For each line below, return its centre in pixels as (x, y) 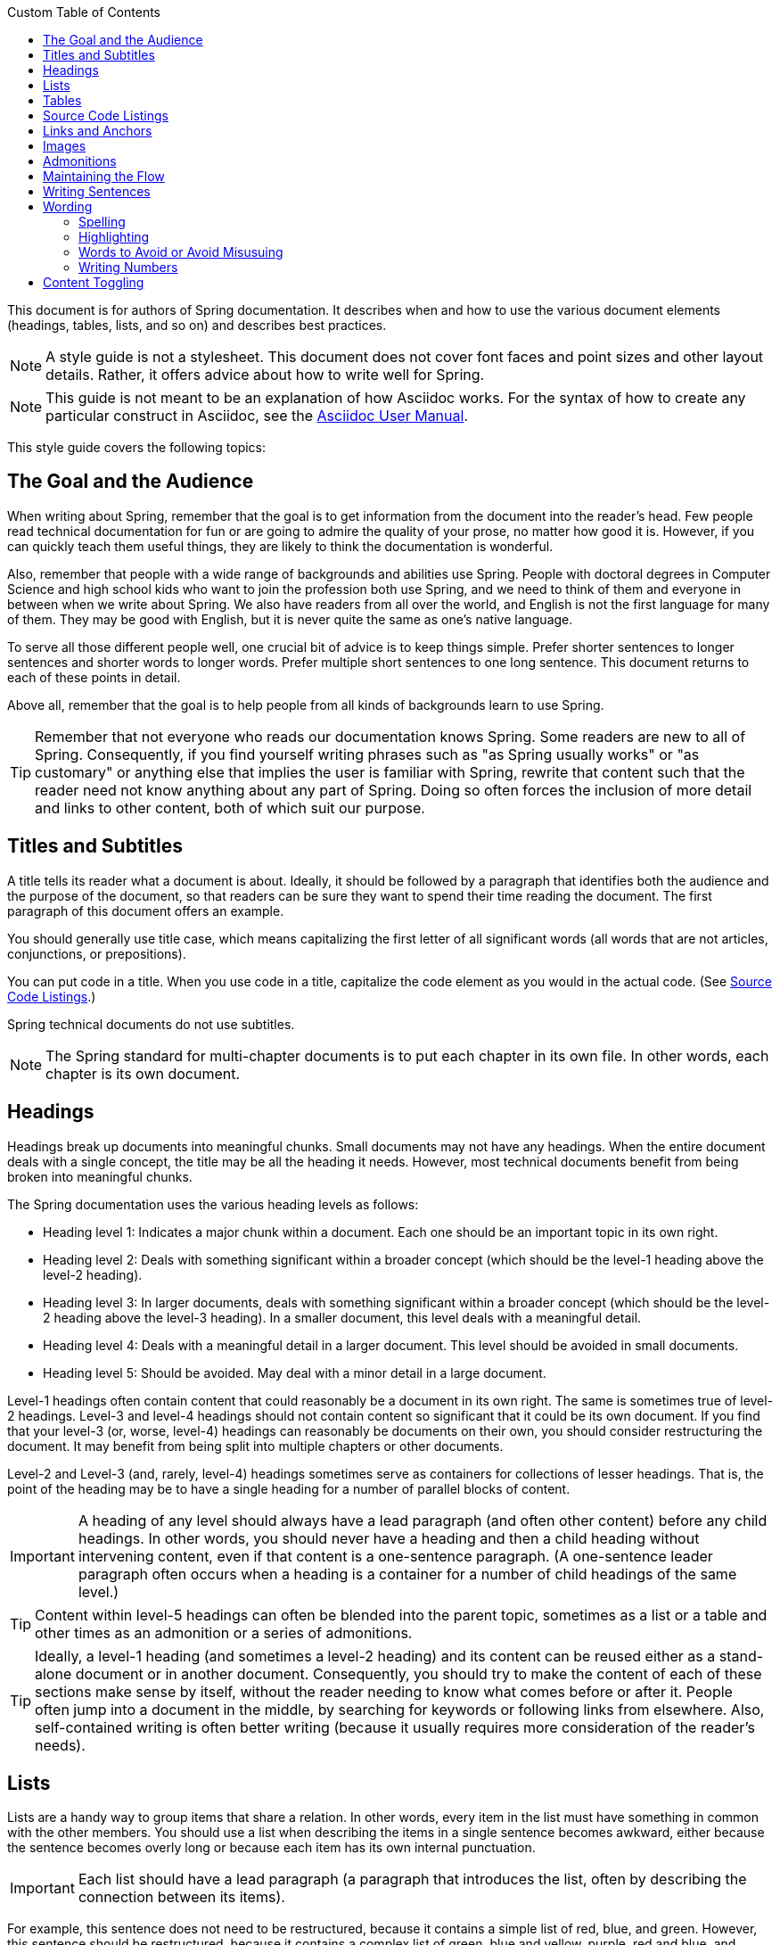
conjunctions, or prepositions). (97, 953)
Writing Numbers (128, 267)
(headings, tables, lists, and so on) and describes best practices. (197, 325)
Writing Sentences (97, 191)
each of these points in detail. (94, 677)
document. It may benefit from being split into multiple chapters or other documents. (255, 1446)
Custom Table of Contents (84, 12)
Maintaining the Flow (104, 176)
